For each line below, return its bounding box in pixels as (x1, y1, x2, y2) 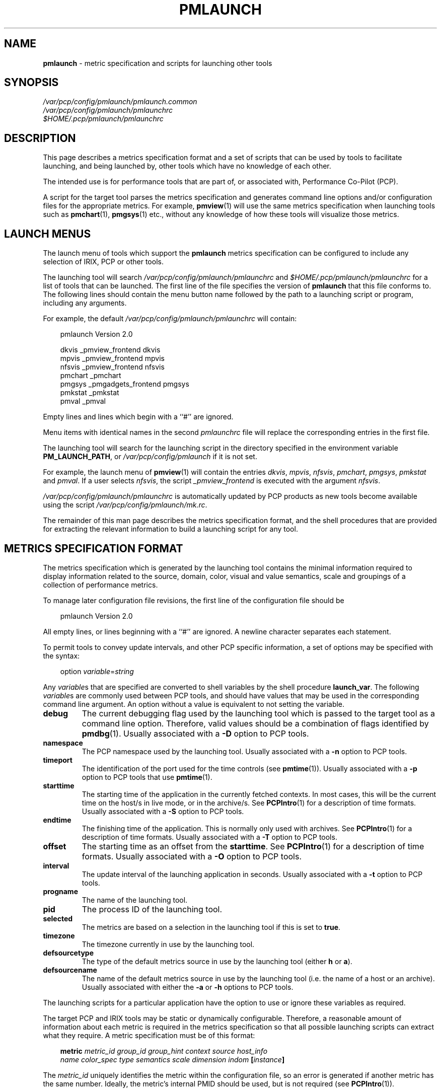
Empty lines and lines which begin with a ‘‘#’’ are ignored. (43, 412, 234, 421)
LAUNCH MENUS (4, 227, 91, 240)
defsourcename (43, 965, 97, 974)
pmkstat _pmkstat (60, 388, 119, 397)
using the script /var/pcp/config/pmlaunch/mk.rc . (43, 500, 207, 509)
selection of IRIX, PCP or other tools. (43, 257, 164, 266)
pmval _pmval (60, 397, 106, 406)
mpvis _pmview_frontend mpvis (60, 354, 165, 363)
